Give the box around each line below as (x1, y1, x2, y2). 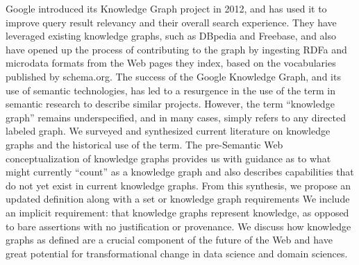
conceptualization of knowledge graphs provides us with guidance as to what (6, 151, 331, 165)
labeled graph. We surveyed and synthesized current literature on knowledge (6, 123, 331, 138)
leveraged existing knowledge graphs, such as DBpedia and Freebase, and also (6, 28, 336, 43)
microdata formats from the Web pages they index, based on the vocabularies (6, 55, 336, 70)
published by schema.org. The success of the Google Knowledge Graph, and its (6, 69, 341, 83)
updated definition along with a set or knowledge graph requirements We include (6, 191, 350, 206)
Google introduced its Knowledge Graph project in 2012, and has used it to (6, 1, 327, 15)
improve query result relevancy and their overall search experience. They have (6, 15, 337, 29)
